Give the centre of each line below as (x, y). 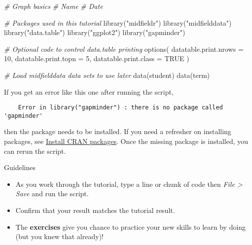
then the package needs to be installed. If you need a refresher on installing (118, 131)
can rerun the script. (35, 151)
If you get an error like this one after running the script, (89, 91)
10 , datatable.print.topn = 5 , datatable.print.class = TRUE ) (97, 58)
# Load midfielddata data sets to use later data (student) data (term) (107, 75)
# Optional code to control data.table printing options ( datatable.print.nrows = (124, 49)
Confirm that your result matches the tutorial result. (95, 210)
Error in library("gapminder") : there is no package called (120, 108)
